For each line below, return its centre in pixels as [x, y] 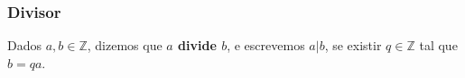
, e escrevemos [266, 45]
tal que [438, 45]
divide [197, 45]
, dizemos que [125, 45]
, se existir [353, 45]
